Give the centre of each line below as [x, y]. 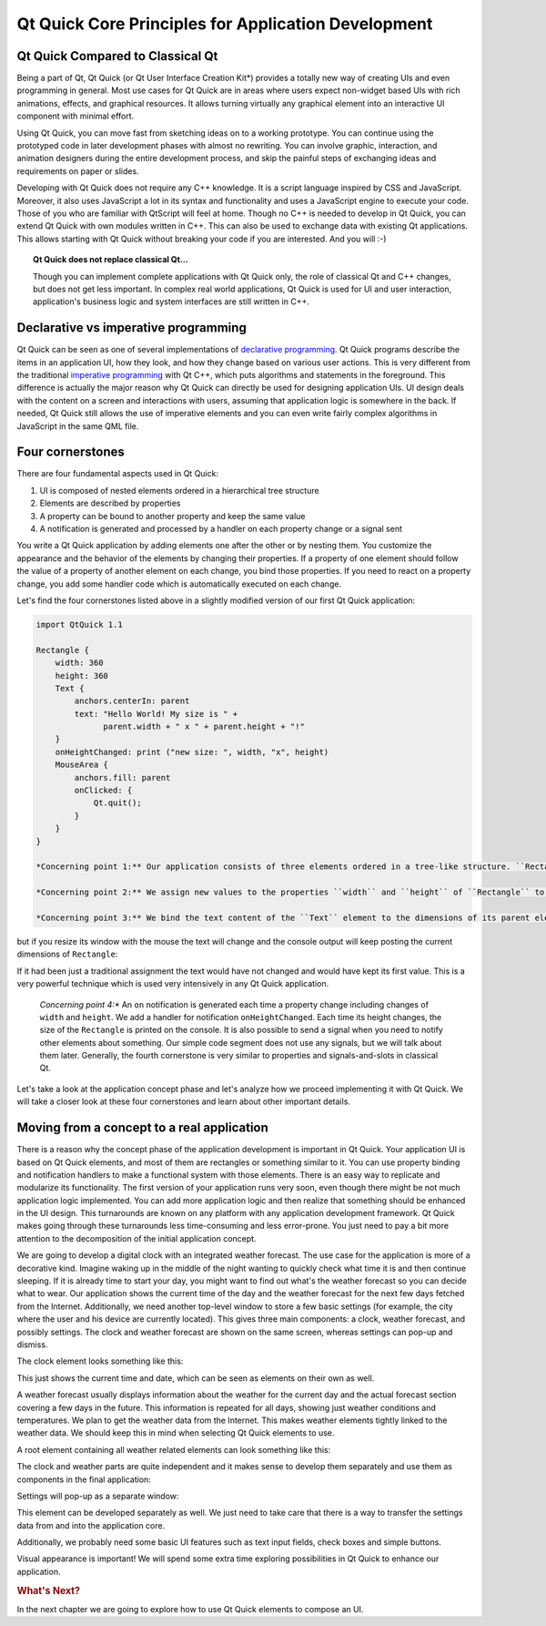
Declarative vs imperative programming [132, 328]
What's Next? [49, 1590]
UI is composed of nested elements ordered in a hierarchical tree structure [179, 490]
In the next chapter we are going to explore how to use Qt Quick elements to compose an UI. [190, 1609]
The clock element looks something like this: [100, 1361]
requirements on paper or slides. [78, 171]
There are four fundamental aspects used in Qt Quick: [117, 474]
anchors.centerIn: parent [132, 701]
